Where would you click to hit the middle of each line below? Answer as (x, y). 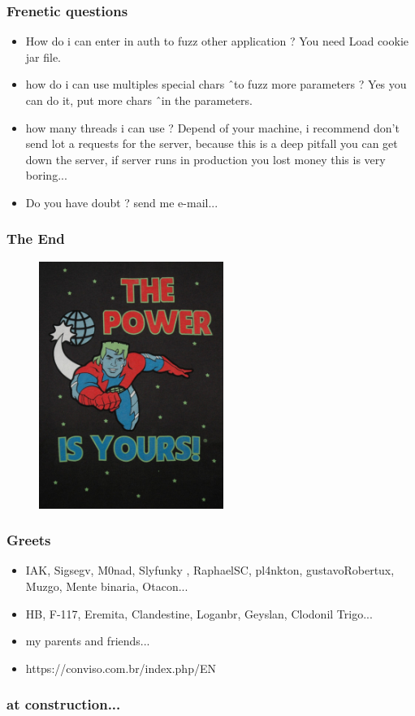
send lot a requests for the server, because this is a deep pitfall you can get (212, 143)
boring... (46, 175)
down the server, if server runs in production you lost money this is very (205, 159)
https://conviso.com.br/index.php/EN (121, 668)
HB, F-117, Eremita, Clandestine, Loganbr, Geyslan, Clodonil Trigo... (199, 613)
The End (36, 239)
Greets (29, 540)
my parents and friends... (88, 641)
